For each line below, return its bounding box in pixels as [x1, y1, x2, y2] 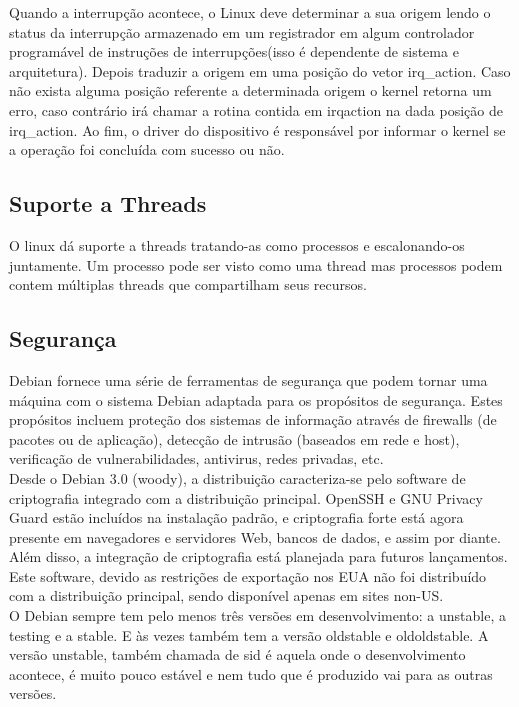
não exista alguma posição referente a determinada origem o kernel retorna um [9, 80, 492, 101]
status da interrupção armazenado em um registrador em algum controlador [9, 21, 475, 42]
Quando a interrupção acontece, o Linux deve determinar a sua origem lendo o [9, 2, 491, 22]
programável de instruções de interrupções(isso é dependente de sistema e [9, 41, 459, 62]
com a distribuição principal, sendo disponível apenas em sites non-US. [9, 585, 444, 606]
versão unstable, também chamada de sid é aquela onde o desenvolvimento [9, 644, 466, 665]
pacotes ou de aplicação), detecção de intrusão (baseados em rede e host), [9, 428, 460, 449]
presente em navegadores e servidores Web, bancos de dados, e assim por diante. [9, 526, 501, 547]
